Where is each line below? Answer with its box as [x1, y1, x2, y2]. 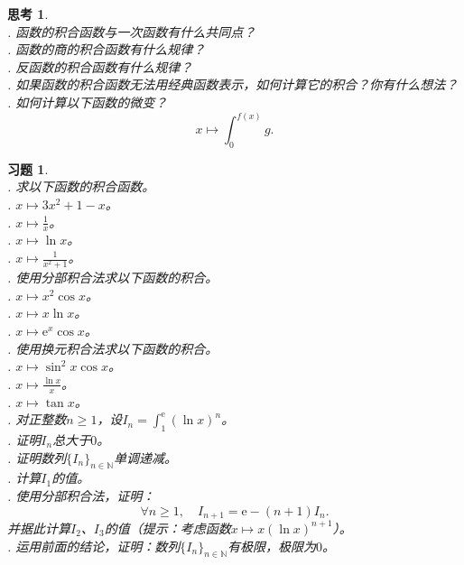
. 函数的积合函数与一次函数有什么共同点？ [7, 22, 256, 41]
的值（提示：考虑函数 [104, 518, 231, 537]
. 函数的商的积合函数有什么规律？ [7, 40, 206, 59]
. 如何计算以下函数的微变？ [7, 92, 168, 111]
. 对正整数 [7, 410, 67, 429]
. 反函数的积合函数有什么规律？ [7, 57, 193, 76]
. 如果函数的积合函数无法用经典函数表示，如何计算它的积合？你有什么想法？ [7, 75, 459, 94]
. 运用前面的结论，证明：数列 [7, 536, 181, 555]
